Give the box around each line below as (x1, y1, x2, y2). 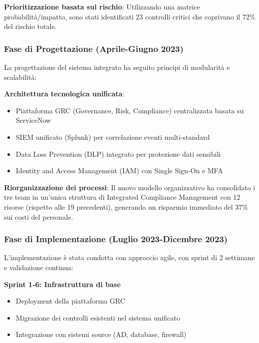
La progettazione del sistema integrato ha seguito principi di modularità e (4, 62, 230, 72)
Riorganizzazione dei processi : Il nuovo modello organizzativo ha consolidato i (4, 182, 256, 192)
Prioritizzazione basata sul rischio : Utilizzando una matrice (4, 1, 200, 11)
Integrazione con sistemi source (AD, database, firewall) (15, 329, 187, 340)
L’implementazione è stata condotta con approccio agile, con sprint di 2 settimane (4, 252, 255, 263)
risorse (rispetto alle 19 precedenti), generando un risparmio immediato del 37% (4, 201, 249, 212)
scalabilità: (4, 71, 37, 82)
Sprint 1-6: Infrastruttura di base (4, 279, 121, 289)
